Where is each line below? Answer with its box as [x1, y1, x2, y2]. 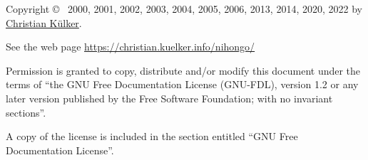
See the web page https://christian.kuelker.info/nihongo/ [6, 39, 255, 54]
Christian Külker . [6, 15, 82, 30]
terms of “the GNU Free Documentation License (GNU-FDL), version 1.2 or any [6, 77, 359, 92]
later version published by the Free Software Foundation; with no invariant [6, 90, 333, 105]
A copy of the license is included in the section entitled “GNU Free [6, 129, 298, 144]
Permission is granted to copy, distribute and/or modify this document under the [6, 63, 361, 78]
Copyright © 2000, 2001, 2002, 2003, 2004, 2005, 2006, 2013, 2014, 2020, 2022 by [6, 1, 362, 16]
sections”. [6, 105, 46, 119]
